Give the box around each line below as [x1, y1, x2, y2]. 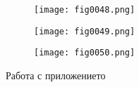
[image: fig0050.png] [34, 48, 135, 58]
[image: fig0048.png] [34, 5, 135, 15]
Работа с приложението [6, 67, 106, 82]
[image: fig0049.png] [34, 26, 135, 36]
